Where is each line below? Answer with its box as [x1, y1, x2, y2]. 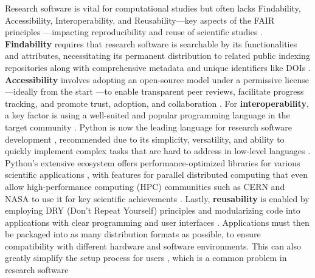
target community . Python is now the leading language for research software [5, 120, 292, 133]
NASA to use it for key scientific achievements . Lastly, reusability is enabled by [5, 192, 310, 205]
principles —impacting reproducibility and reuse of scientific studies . [5, 25, 263, 38]
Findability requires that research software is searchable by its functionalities [5, 37, 297, 50]
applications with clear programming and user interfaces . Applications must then [5, 215, 310, 228]
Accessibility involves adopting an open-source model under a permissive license [5, 73, 309, 86]
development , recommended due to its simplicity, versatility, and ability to [5, 132, 285, 145]
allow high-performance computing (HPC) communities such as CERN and [5, 180, 285, 192]
